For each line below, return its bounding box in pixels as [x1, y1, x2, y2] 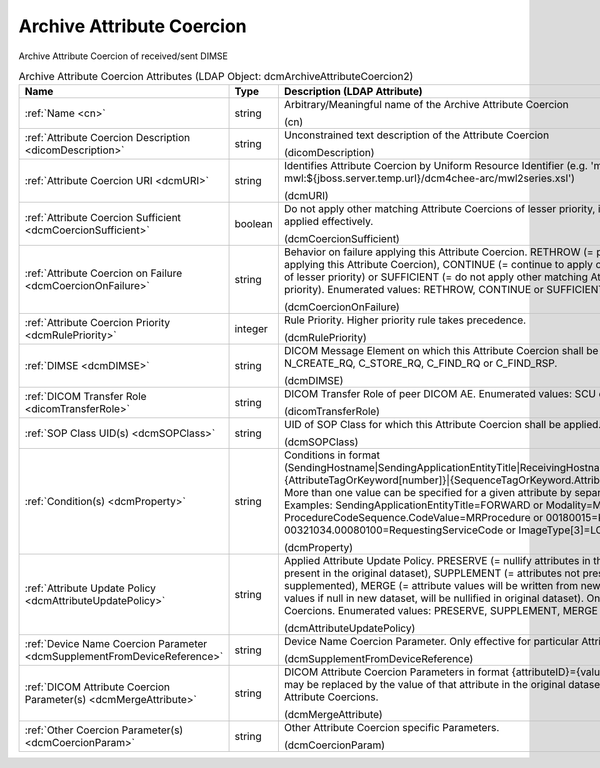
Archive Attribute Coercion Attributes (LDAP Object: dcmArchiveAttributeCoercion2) [18, 70, 414, 84]
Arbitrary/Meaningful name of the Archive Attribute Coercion [283, 98, 569, 112]
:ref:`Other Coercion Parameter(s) [24, 723, 184, 737]
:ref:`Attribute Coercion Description [24, 131, 190, 145]
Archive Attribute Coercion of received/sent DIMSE [18, 50, 229, 62]
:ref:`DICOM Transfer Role [24, 390, 147, 404]
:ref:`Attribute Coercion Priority [24, 316, 170, 330]
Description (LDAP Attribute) [283, 85, 424, 99]
